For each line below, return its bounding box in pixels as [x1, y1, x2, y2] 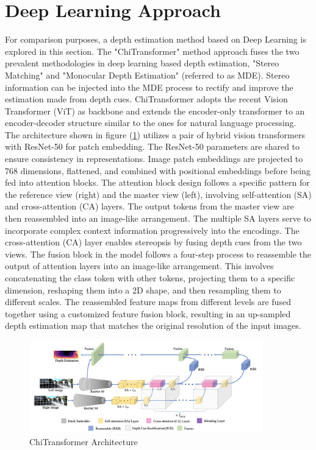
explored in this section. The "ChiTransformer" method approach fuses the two [5, 44, 300, 57]
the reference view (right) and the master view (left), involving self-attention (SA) [5, 188, 312, 200]
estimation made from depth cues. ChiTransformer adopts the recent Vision [5, 93, 288, 105]
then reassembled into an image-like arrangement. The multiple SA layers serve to [5, 212, 312, 225]
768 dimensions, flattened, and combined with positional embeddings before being [5, 164, 311, 177]
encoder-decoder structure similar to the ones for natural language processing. [5, 116, 296, 129]
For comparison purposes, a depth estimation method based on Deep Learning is [5, 33, 306, 46]
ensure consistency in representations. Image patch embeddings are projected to [5, 152, 303, 165]
